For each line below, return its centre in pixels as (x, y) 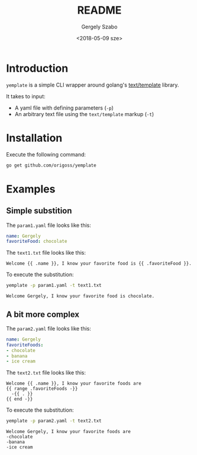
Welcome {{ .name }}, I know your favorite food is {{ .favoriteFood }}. (99, 264)
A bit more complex (43, 314)
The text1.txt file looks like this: (46, 253)
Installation (34, 138)
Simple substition (39, 211)
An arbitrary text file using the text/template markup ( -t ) (84, 114)
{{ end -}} (20, 399)
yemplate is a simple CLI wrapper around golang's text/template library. (93, 85)
